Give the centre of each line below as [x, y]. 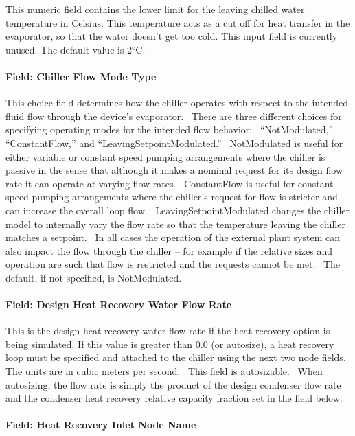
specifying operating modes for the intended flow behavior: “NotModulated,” [170, 129]
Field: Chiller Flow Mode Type [81, 76]
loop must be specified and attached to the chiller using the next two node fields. [176, 357]
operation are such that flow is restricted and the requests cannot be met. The [173, 264]
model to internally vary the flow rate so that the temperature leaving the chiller [175, 223]
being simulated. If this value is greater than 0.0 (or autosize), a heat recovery [170, 344]
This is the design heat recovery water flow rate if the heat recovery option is [168, 331]
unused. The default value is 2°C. [76, 49]
